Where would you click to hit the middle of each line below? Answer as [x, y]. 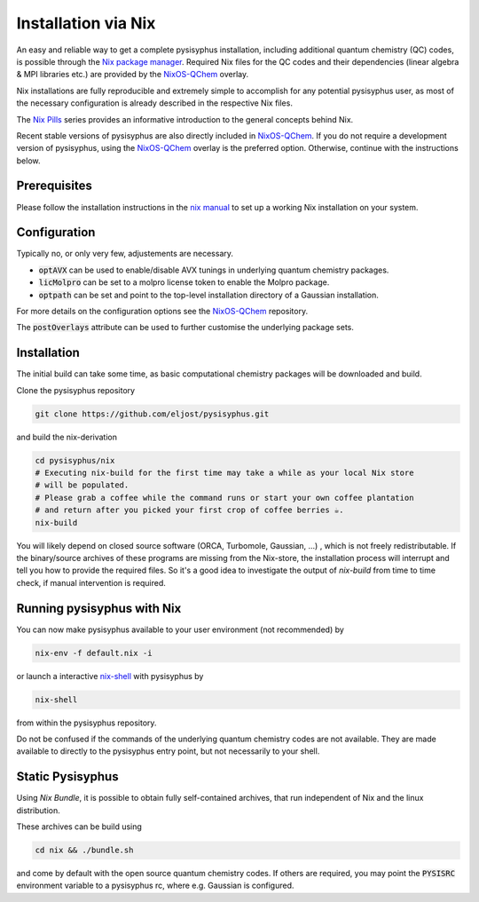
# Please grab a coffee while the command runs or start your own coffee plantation [224, 498]
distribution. [39, 810]
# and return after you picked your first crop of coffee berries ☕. [189, 510]
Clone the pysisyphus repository [76, 390]
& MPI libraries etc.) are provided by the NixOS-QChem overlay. [132, 75]
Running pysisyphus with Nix [99, 608]
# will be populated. [82, 485]
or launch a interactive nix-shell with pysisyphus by [110, 676]
